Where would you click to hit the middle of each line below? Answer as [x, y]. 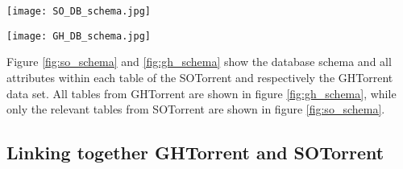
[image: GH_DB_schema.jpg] [79, 36]
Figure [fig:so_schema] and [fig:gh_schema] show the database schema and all [199, 62]
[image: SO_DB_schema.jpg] [79, 11]
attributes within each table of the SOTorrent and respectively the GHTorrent [200, 77]
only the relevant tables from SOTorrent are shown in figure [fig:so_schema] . [196, 109]
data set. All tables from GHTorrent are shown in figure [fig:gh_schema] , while [201, 93]
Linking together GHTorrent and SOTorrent [195, 153]
